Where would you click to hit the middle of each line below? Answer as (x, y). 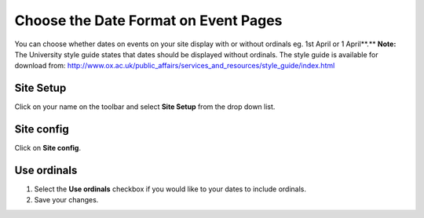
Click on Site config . (48, 148)
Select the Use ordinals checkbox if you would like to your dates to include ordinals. (170, 189)
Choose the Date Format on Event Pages (148, 20)
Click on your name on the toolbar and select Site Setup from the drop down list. (145, 107)
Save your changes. (66, 200)
